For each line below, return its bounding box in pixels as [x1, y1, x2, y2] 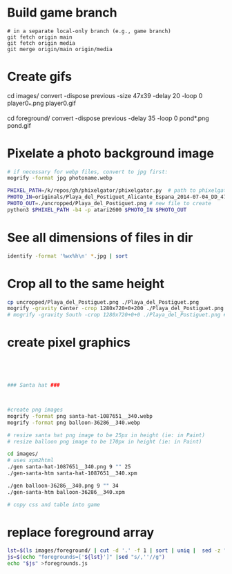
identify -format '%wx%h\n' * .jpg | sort [7, 252, 128, 260]
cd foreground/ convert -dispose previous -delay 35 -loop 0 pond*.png [7, 114, 209, 122]
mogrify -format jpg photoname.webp [7, 175, 113, 182]
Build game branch [7, 5, 117, 21]
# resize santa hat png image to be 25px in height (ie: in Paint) [7, 432, 206, 439]
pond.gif [7, 121, 32, 129]
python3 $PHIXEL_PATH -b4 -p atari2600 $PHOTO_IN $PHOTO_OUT [7, 206, 187, 213]
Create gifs [7, 69, 72, 84]
